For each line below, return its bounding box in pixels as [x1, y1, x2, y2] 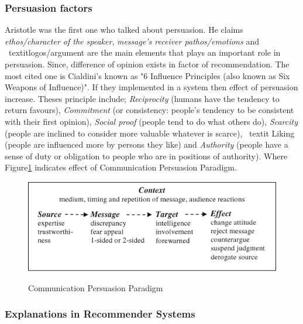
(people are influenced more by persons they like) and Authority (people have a [5, 138, 288, 151]
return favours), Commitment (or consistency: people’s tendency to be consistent [5, 104, 294, 116]
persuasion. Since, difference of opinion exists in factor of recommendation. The [5, 58, 290, 70]
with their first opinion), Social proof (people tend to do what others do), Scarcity [5, 115, 298, 127]
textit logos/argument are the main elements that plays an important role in [8, 46, 281, 59]
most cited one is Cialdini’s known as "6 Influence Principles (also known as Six [5, 69, 290, 81]
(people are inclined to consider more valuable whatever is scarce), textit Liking [5, 127, 295, 139]
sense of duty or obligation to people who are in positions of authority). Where [5, 149, 288, 162]
